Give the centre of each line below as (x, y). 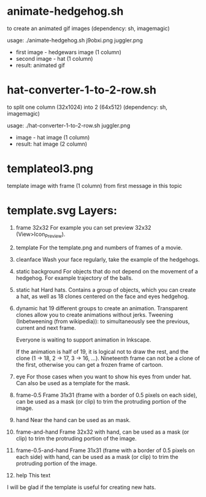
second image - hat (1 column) (55, 58)
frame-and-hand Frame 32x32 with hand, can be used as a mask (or (102, 432)
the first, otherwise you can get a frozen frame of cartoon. (89, 364)
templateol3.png (50, 169)
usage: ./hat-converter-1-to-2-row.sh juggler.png (69, 125)
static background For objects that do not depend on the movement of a (107, 271)
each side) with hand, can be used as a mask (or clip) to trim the (97, 456)
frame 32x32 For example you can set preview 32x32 (83, 227)
